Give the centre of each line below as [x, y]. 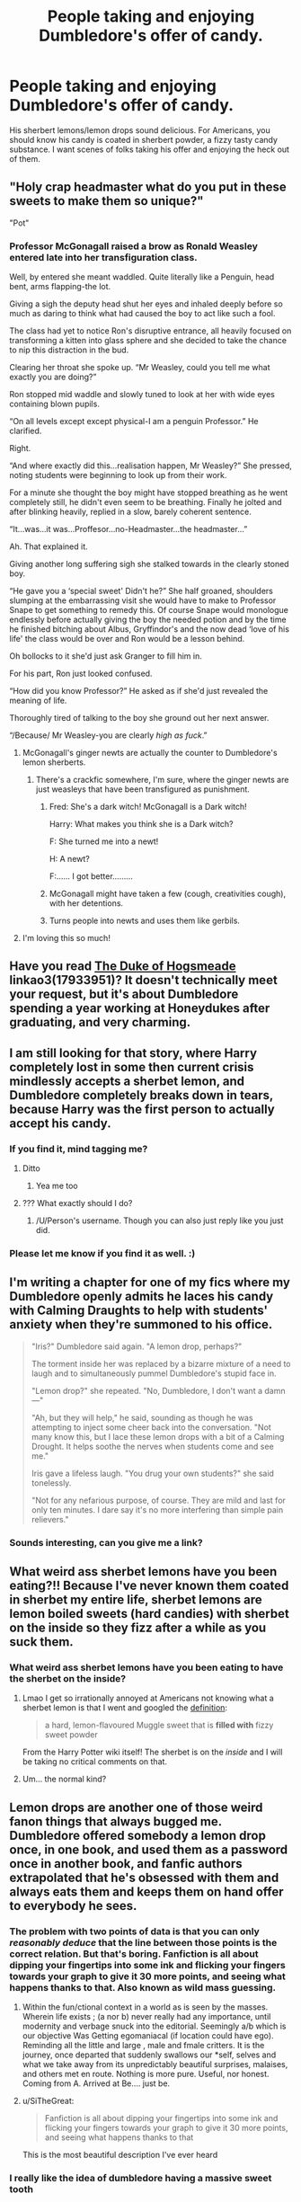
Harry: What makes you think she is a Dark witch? [141, 824]
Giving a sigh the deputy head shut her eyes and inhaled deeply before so [146, 304]
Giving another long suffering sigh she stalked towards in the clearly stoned [149, 564]
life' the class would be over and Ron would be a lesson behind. [127, 639]
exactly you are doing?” [53, 377]
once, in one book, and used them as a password [149, 1849]
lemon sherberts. [54, 762]
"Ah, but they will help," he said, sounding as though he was [142, 1417]
